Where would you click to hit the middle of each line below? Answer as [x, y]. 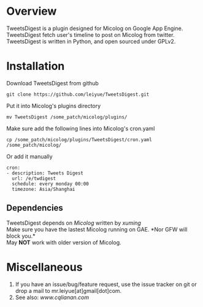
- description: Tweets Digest [45, 173]
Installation [36, 66]
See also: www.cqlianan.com [52, 297]
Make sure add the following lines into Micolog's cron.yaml [81, 128]
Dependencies [35, 208]
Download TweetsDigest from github [53, 83]
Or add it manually [30, 156]
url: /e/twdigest [34, 178]
